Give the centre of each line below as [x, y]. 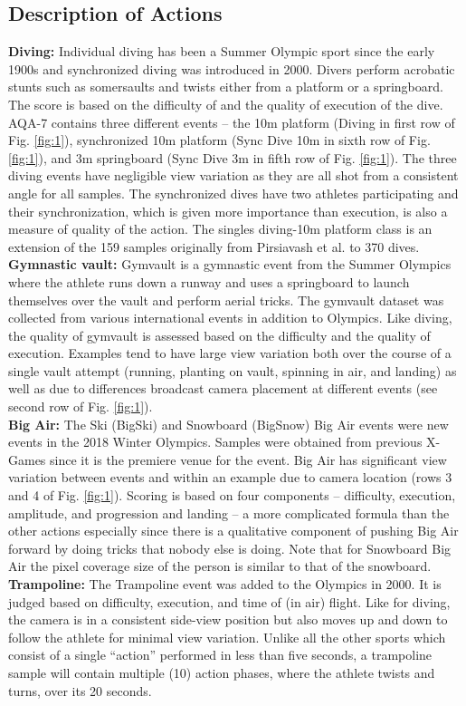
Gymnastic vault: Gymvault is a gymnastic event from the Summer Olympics [230, 264]
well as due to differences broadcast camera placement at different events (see [223, 388]
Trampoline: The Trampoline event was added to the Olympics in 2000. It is [225, 584]
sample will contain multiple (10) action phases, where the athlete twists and [222, 672]
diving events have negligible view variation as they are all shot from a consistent [233, 175]
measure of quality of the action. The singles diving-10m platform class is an [220, 229]
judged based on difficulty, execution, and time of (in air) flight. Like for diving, [229, 601]
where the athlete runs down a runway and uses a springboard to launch [209, 281]
